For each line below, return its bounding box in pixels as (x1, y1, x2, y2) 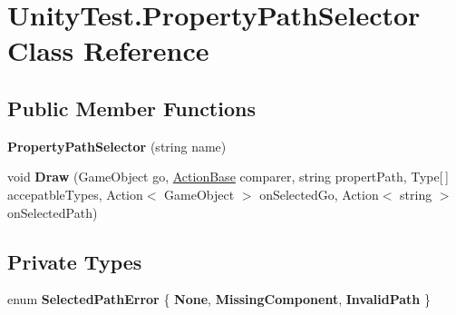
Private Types (7, 247, 142, 275)
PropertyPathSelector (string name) (7, 136, 227, 155)
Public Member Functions (7, 94, 256, 122)
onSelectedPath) (7, 202, 98, 221)
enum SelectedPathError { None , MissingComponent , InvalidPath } (7, 290, 431, 309)
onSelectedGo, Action (259, 184, 379, 203)
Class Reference (7, 32, 209, 69)
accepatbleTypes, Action (7, 184, 143, 203)
